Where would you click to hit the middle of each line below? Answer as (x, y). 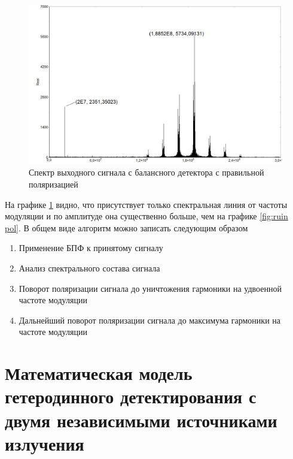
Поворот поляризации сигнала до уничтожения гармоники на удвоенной (150, 288)
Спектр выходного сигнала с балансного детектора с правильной (146, 172)
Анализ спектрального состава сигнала (89, 268)
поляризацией (54, 184)
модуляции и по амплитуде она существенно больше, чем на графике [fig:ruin (146, 216)
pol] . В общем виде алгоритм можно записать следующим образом (126, 227)
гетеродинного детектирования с (131, 396)
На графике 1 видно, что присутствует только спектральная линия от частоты (146, 204)
